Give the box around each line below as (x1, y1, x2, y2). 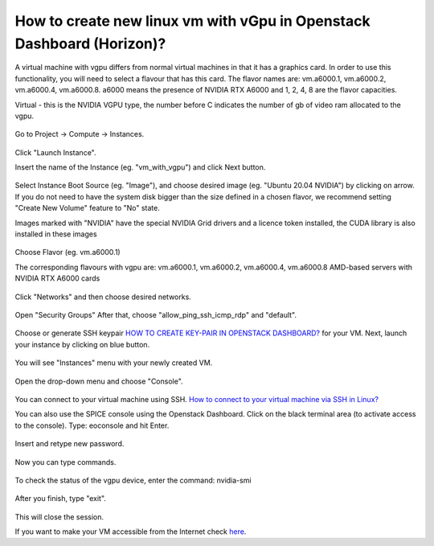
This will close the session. (14, 511, 104, 522)
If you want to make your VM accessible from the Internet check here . (14, 527, 247, 536)
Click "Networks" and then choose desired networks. (14, 292, 192, 302)
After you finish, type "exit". (14, 494, 106, 503)
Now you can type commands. (14, 457, 117, 466)
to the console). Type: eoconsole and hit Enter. (14, 421, 170, 430)
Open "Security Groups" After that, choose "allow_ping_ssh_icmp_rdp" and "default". (14, 310, 297, 319)
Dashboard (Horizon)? (14, 35, 166, 52)
